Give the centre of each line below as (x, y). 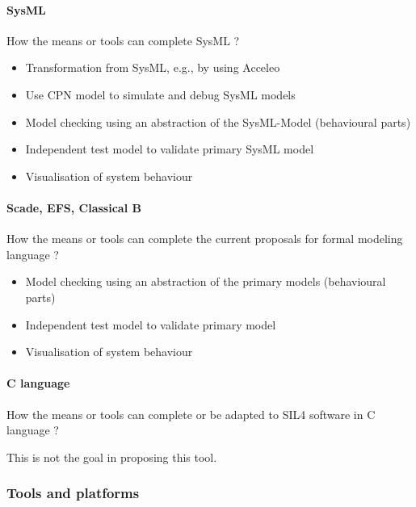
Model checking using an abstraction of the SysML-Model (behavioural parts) (218, 122)
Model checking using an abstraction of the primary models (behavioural (206, 281)
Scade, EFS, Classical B (74, 207)
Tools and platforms (73, 493)
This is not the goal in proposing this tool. (112, 457)
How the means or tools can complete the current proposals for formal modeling (205, 239)
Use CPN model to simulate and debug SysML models (160, 94)
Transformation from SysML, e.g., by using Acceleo (153, 67)
